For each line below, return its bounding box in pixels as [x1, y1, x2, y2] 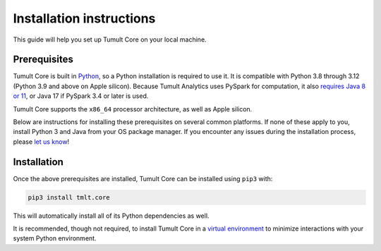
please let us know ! [13, 137, 70, 146]
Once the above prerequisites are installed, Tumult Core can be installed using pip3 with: [13, 174, 273, 183]
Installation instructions [13, 11, 156, 26]
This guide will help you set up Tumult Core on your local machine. [13, 35, 207, 44]
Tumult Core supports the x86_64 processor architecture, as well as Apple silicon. [13, 104, 253, 113]
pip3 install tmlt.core [28, 193, 111, 201]
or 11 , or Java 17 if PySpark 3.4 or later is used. [13, 92, 149, 100]
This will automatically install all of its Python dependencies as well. [13, 212, 210, 220]
